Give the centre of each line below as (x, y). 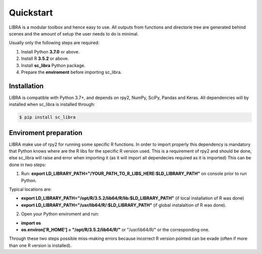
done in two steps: (27, 165)
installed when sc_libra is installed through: (52, 104)
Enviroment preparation (46, 133)
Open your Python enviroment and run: (60, 214)
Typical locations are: (30, 189)
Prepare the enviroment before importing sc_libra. (72, 72)
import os (31, 223)
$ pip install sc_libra (48, 117)
